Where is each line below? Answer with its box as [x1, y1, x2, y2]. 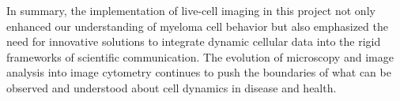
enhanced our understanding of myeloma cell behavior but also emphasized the [6, 17, 388, 34]
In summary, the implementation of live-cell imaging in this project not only [6, 2, 375, 18]
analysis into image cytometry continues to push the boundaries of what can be [6, 64, 391, 80]
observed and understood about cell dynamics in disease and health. [6, 79, 337, 95]
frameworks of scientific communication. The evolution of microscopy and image [6, 48, 394, 65]
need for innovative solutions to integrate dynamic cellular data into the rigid [6, 33, 381, 50]
